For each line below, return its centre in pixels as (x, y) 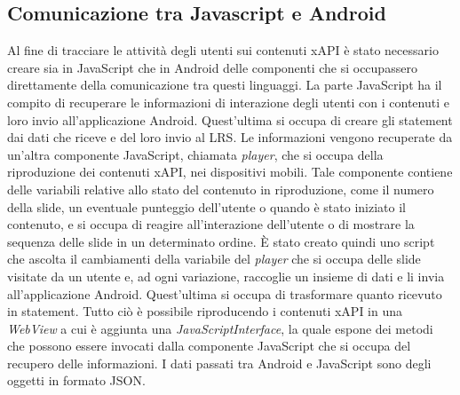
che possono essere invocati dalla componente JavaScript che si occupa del (209, 346)
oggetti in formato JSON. (76, 380)
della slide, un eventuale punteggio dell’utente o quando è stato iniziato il (206, 206)
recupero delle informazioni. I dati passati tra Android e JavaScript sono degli (219, 363)
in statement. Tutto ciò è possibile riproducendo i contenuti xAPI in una (205, 311)
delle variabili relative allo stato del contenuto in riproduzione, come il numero (221, 189)
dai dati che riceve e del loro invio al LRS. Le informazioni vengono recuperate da (230, 137)
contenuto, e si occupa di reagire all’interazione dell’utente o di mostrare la (211, 224)
